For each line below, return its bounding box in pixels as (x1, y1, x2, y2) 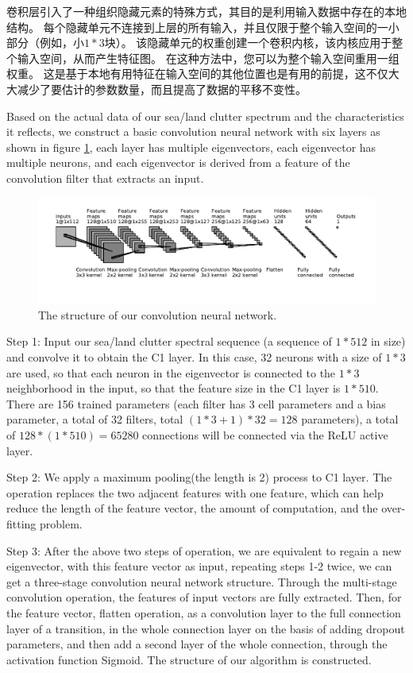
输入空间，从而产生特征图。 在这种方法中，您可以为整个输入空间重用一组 (17, 49, 399, 66)
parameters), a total (301, 411, 399, 427)
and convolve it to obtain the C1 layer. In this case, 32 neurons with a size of (6, 349, 382, 366)
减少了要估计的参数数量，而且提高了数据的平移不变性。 (17, 80, 307, 97)
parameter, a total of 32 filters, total (6, 411, 183, 427)
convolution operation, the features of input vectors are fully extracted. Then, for (6, 589, 402, 605)
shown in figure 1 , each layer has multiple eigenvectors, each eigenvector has (6, 138, 376, 155)
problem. (40, 515, 83, 532)
